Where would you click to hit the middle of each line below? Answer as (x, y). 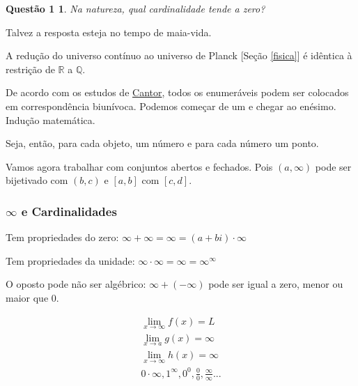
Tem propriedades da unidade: (70, 260)
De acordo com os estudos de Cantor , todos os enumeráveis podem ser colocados (177, 92)
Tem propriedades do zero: (62, 237)
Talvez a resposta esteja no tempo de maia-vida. (109, 32)
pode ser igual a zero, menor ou (276, 284)
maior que (27, 297)
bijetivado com (37, 180)
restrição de (30, 69)
